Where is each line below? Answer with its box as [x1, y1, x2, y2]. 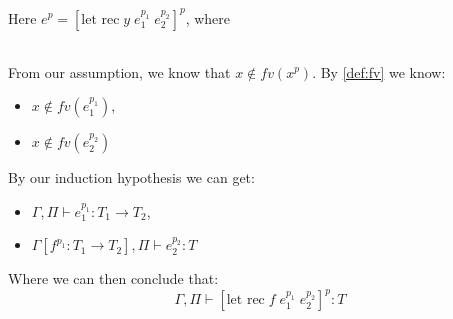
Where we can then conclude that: [8, 268, 219, 289]
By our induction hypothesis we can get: [8, 167, 255, 188]
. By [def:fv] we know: [312, 61, 446, 82]
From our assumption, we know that [8, 61, 231, 82]
